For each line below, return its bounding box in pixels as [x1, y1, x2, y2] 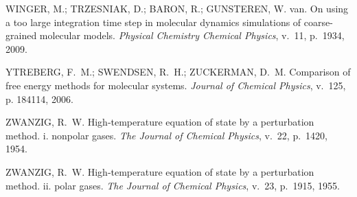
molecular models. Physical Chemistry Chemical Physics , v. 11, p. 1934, [39, 28, 345, 43]
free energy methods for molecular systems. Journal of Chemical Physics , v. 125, [5, 78, 346, 92]
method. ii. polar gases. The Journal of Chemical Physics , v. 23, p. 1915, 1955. [5, 178, 340, 192]
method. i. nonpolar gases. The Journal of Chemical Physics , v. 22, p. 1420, [5, 128, 327, 142]
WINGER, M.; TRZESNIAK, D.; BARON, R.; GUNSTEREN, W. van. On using [5, 1, 349, 15]
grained [5, 28, 37, 43]
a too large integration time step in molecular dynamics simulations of [5, 14, 301, 29]
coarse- [303, 14, 333, 29]
